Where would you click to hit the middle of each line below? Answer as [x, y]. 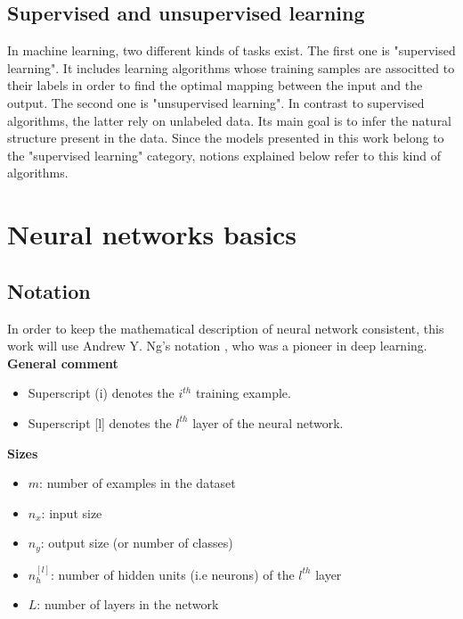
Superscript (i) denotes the [101, 393]
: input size [72, 512]
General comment [63, 363]
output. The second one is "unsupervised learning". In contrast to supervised [216, 102]
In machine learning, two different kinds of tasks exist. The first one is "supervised [231, 50]
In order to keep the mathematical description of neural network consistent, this [226, 328]
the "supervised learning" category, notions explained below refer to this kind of [224, 155]
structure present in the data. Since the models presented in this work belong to [226, 138]
